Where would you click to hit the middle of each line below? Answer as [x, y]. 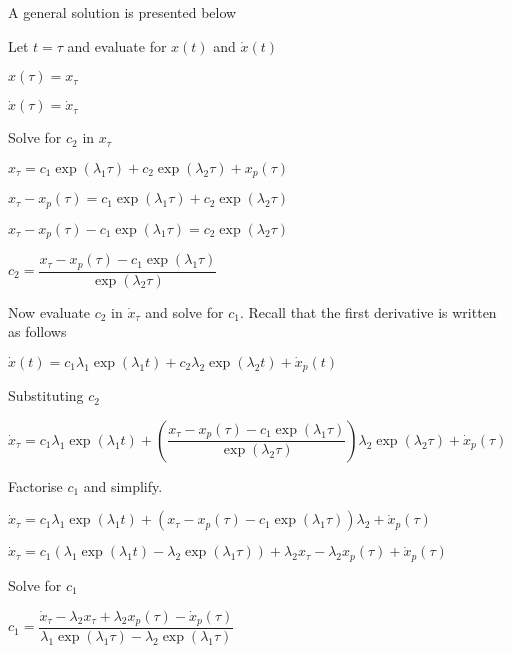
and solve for [184, 311]
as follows [37, 331]
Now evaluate [49, 311]
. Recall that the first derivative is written [368, 311]
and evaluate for [117, 45]
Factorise [35, 485]
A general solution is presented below [122, 12]
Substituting [46, 395]
